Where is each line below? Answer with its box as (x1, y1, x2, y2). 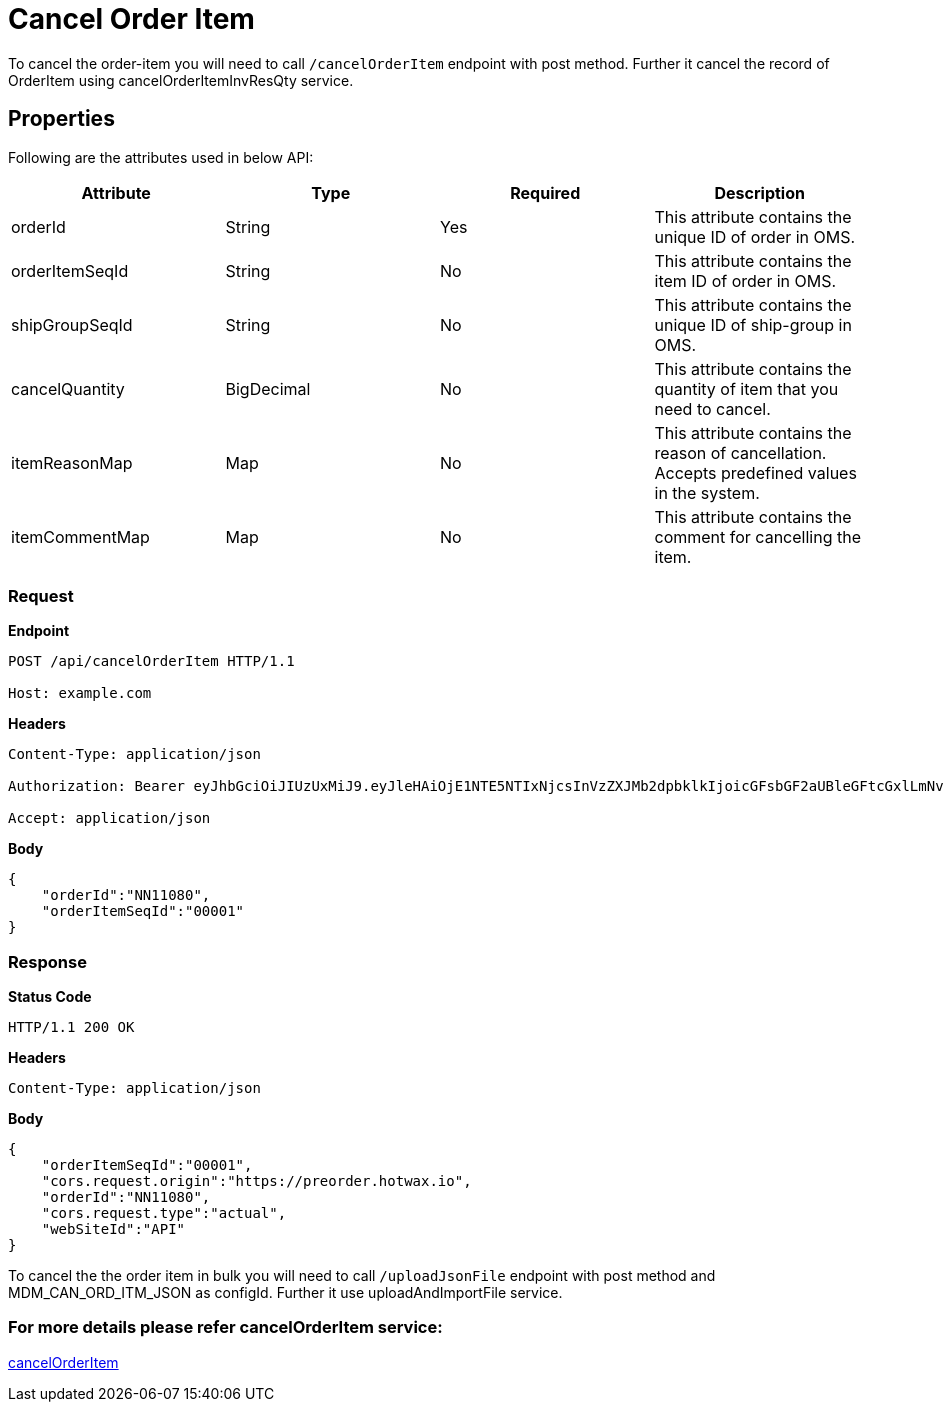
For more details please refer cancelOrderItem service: (8, 1317, 443, 1338)
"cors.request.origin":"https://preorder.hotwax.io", (41, 1173, 472, 1190)
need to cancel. (654, 398, 771, 419)
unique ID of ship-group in (654, 314, 852, 335)
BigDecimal (225, 378, 311, 399)
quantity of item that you (654, 378, 839, 399)
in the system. (654, 482, 760, 503)
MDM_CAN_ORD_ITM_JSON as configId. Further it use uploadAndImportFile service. (8, 1284, 563, 1302)
